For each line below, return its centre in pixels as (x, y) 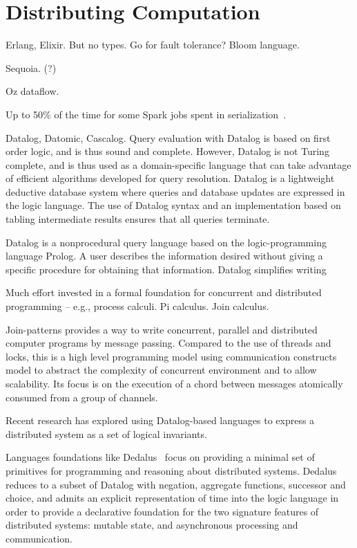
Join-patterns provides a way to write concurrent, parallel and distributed (162, 329)
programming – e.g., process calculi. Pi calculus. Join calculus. (137, 306)
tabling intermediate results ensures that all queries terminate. (138, 219)
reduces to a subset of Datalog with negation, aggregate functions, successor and (176, 484)
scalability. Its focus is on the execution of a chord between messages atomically (174, 383)
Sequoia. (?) (31, 67)
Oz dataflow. (32, 91)
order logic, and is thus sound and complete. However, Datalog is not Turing (167, 151)
